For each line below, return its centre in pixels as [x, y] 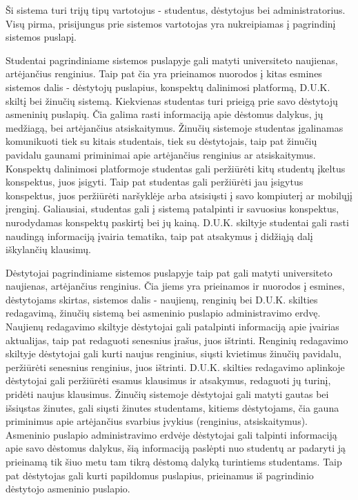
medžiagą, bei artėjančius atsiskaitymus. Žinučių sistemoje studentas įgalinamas [175, 127]
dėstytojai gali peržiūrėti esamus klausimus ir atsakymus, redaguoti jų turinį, [168, 380]
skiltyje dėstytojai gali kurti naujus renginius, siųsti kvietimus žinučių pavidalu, [173, 353]
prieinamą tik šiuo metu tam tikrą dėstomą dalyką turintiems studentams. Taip [174, 461]
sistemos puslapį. [41, 37]
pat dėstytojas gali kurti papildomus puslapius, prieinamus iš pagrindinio [160, 475]
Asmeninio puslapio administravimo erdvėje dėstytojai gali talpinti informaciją [171, 434]
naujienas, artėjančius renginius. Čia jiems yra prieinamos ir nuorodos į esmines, [175, 286]
